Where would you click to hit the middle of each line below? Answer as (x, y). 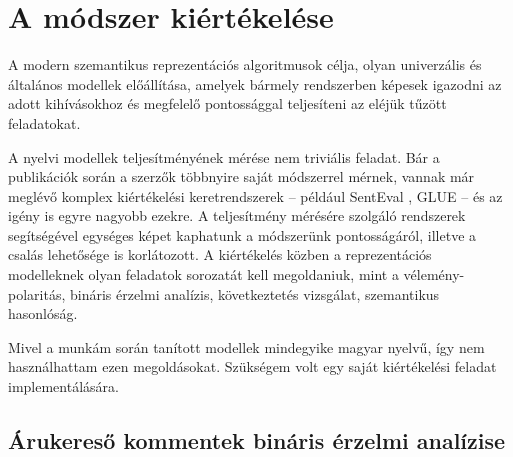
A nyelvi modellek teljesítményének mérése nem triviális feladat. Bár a (224, 156)
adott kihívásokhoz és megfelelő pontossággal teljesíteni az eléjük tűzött (227, 103)
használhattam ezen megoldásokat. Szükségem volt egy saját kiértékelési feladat (252, 366)
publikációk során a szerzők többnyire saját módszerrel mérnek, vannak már (241, 176)
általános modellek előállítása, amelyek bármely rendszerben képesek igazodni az (255, 83)
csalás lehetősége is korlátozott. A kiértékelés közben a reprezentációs (220, 254)
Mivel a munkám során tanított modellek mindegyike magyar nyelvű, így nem (246, 346)
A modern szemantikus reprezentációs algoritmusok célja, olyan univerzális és (245, 64)
